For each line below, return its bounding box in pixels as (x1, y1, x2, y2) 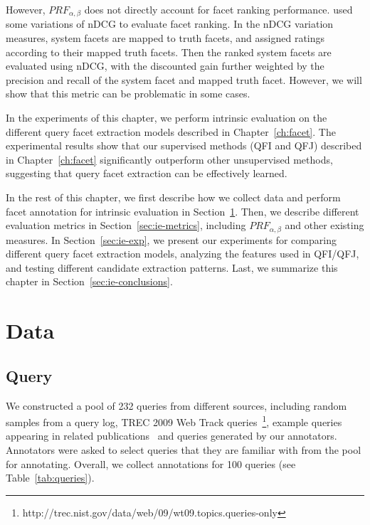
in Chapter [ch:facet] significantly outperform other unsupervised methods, (6, 152, 333, 166)
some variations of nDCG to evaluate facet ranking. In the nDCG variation (6, 16, 334, 31)
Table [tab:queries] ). (6, 470, 95, 485)
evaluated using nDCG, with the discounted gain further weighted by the (6, 58, 324, 73)
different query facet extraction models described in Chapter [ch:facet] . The (6, 124, 336, 139)
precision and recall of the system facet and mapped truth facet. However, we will (6, 72, 362, 87)
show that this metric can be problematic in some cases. (6, 86, 250, 101)
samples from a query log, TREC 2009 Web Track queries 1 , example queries (6, 413, 342, 429)
